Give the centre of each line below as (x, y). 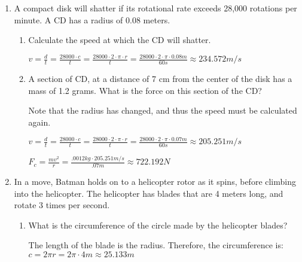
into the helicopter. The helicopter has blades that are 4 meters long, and (149, 193)
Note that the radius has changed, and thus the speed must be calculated (163, 110)
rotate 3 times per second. (62, 205)
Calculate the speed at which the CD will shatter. (120, 40)
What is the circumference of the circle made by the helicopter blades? (158, 225)
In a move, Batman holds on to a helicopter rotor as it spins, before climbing (155, 181)
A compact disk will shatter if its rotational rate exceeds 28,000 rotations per (155, 8)
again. (39, 122)
